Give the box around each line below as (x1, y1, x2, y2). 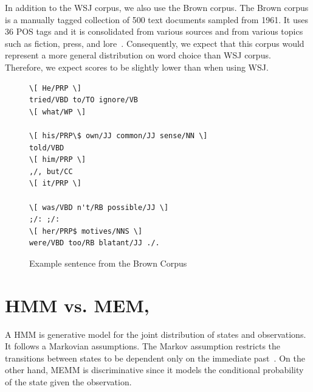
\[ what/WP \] (29, 107, 86, 116)
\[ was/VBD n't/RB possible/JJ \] (29, 203, 169, 212)
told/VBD (29, 143, 64, 152)
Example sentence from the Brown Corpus (29, 256, 187, 269)
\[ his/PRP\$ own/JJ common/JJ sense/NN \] (29, 131, 208, 140)
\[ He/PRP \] (29, 83, 81, 93)
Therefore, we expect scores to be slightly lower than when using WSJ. (5, 60, 269, 73)
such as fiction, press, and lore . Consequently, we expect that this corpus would (5, 37, 304, 49)
